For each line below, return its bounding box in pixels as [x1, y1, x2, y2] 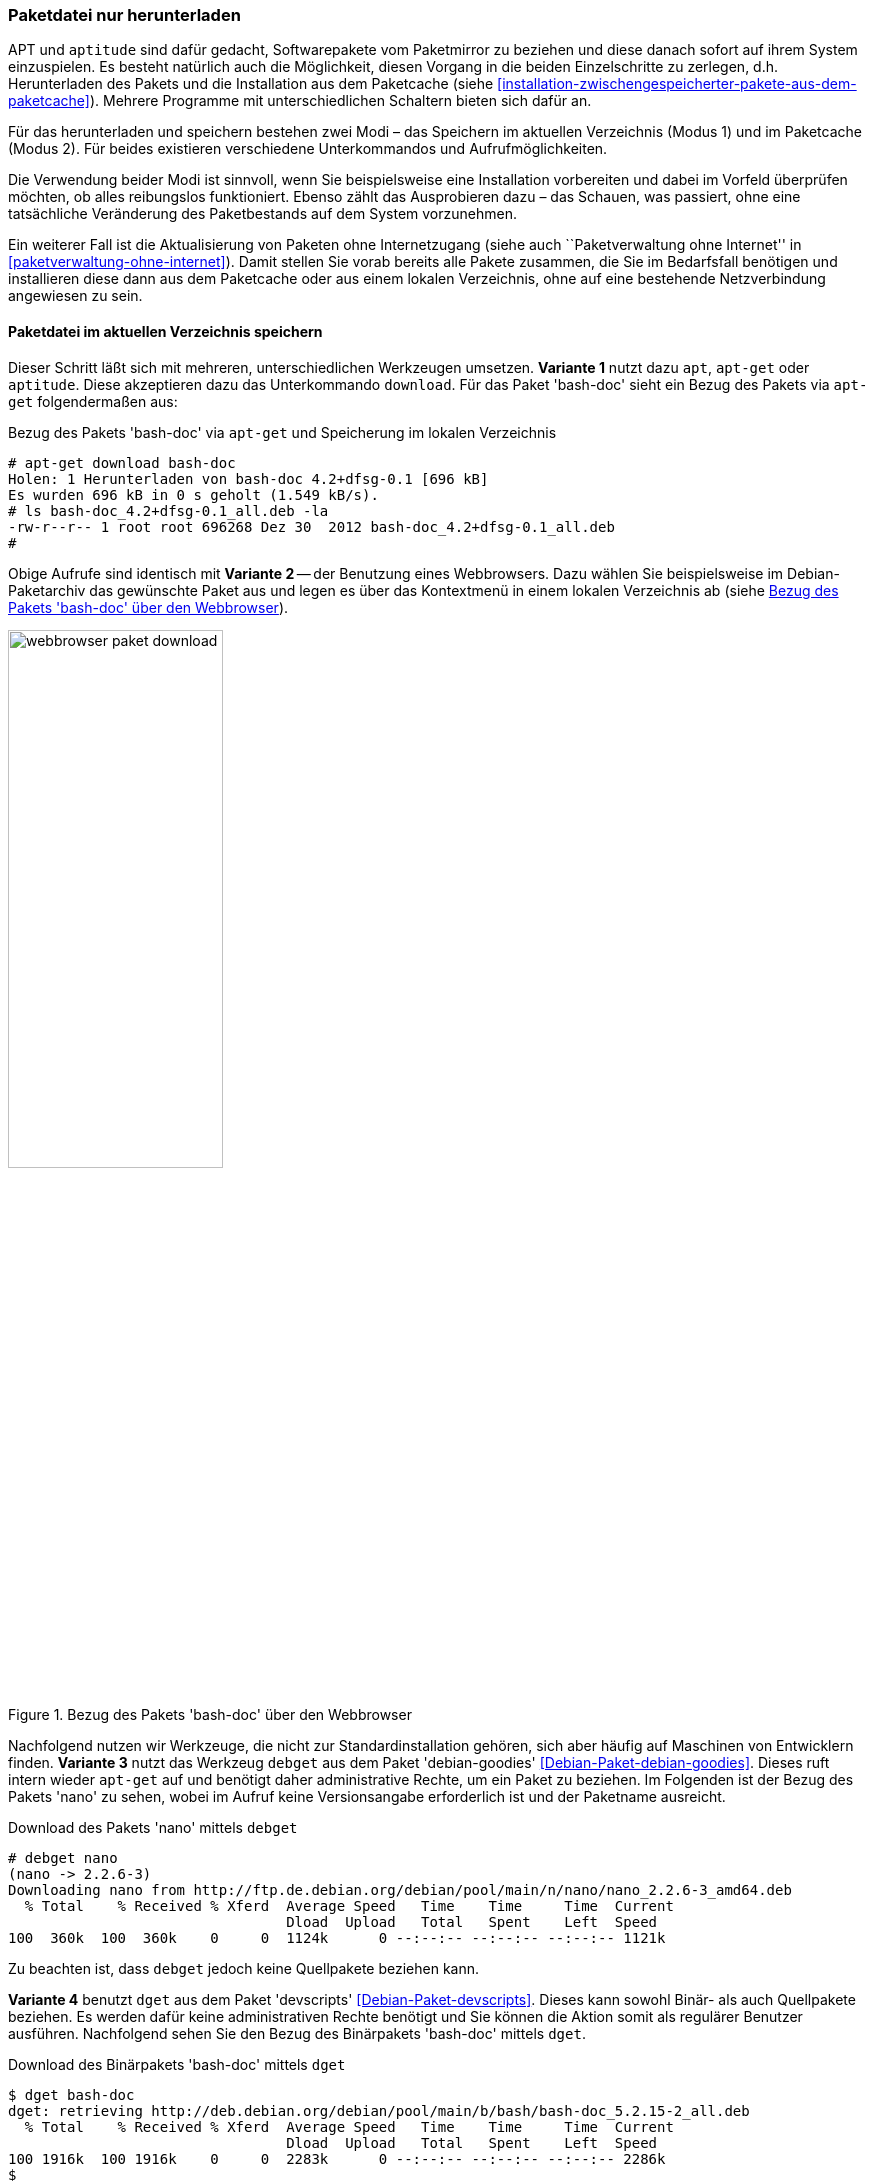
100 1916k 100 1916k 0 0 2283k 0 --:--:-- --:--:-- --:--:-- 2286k [8, 2150, 666, 2167]
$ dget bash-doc [8, 2086, 135, 2103]
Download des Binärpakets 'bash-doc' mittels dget [8, 2055, 346, 2073]
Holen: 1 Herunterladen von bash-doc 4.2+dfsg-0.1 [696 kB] [8, 470, 489, 487]
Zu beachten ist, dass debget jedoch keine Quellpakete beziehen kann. [8, 1959, 480, 1977]
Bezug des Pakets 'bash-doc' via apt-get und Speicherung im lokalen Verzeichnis [8, 423, 557, 441]
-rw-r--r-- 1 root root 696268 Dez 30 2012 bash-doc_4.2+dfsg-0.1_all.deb [8, 518, 615, 535]
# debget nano [8, 1849, 118, 1866]
